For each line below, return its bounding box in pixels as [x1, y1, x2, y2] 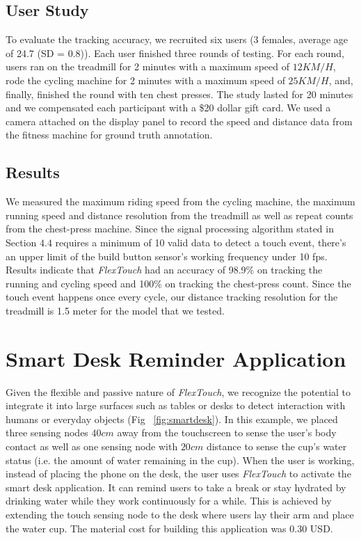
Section [6, 235, 37, 249]
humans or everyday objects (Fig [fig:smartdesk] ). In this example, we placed [6, 411, 338, 426]
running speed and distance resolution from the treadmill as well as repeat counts [6, 207, 353, 222]
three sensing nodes [6, 425, 88, 440]
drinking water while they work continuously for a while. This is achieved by [6, 493, 332, 508]
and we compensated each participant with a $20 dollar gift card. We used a [6, 100, 331, 115]
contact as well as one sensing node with [6, 439, 178, 453]
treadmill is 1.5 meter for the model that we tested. [6, 303, 225, 317]
